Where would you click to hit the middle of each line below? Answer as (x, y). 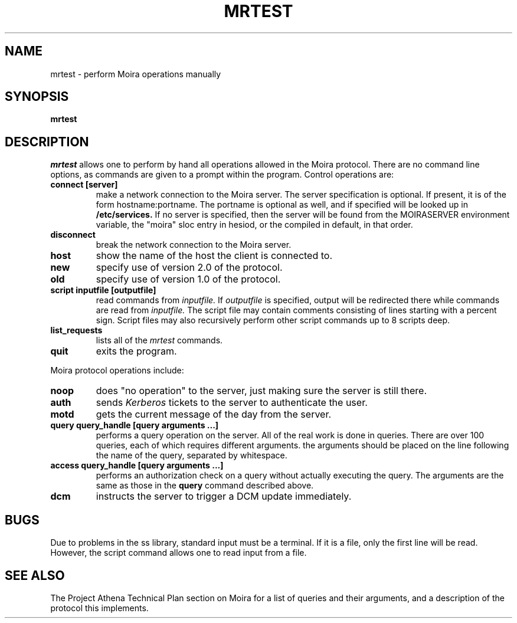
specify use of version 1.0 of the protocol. (188, 279)
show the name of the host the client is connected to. (214, 256)
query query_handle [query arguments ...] (135, 425)
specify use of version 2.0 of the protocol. (189, 268)
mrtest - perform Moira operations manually (136, 74)
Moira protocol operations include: (117, 370)
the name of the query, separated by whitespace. (192, 455)
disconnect (73, 235)
